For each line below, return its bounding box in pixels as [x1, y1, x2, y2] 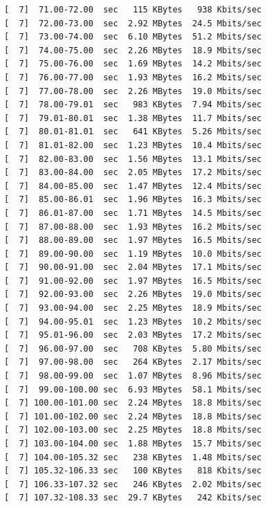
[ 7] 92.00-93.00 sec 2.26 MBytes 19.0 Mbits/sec [4, 289, 262, 300]
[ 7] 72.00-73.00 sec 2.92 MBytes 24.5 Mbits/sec [4, 18, 262, 28]
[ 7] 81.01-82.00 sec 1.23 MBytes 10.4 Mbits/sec [4, 140, 262, 150]
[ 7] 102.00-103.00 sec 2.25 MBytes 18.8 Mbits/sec [4, 425, 262, 435]
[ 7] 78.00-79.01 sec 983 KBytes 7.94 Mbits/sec [4, 100, 262, 110]
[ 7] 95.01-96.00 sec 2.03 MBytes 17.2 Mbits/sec [4, 330, 262, 341]
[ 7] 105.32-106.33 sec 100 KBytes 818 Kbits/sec [4, 466, 262, 476]
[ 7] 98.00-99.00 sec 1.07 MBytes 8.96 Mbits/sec [4, 371, 262, 381]
